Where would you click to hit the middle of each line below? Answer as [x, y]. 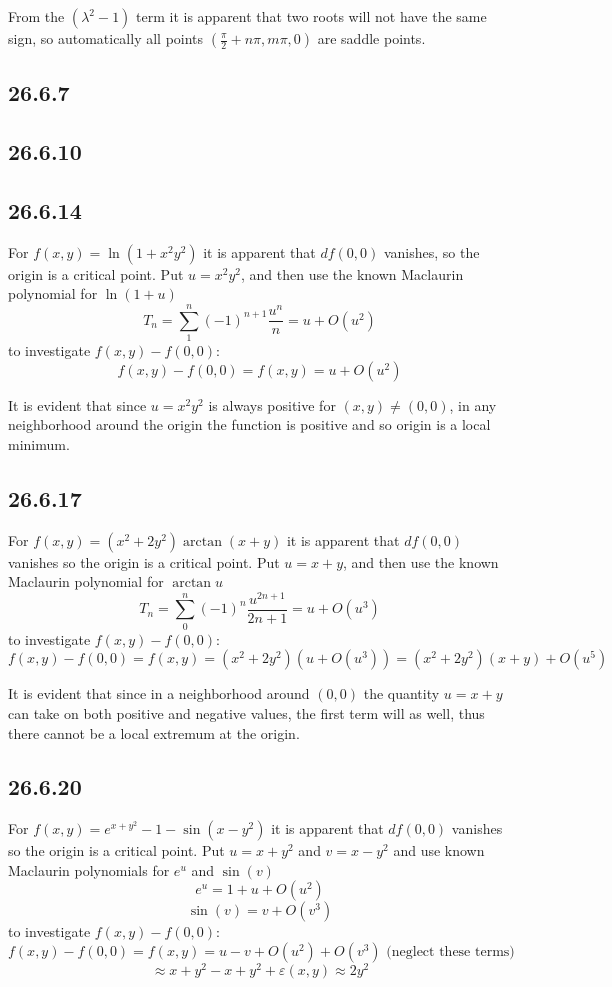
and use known [439, 850]
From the [36, 16]
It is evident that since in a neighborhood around [159, 693]
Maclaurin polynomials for [89, 869]
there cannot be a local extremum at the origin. [154, 732]
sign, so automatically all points [106, 38]
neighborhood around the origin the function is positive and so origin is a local [249, 424]
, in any [473, 404]
